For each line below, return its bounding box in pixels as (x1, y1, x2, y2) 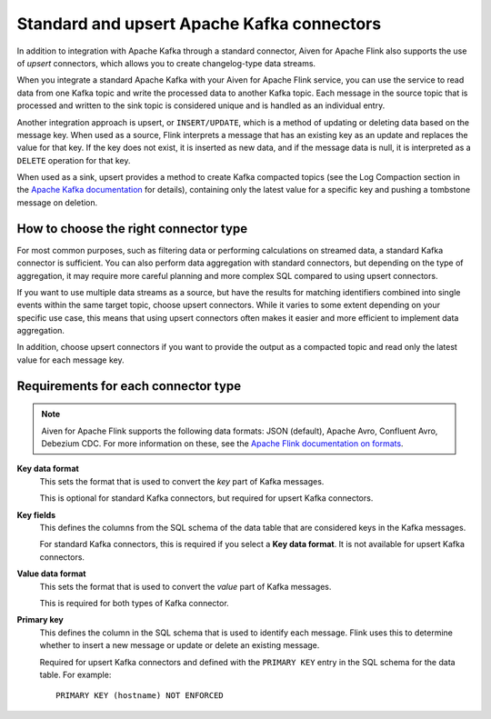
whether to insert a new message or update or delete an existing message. (39, 640, 320, 651)
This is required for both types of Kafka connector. (39, 597, 229, 608)
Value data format (16, 568, 86, 579)
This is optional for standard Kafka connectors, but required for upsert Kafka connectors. (39, 493, 374, 504)
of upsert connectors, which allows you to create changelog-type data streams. (16, 57, 316, 68)
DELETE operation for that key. (16, 155, 131, 165)
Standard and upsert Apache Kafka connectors (16, 14, 382, 34)
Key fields (16, 509, 56, 520)
